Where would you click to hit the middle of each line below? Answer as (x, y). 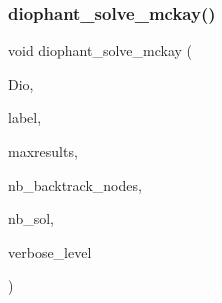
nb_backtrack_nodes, (75, 184)
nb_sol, (31, 218)
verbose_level (50, 251)
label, (25, 117)
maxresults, (43, 151)
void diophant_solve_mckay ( (100, 50)
